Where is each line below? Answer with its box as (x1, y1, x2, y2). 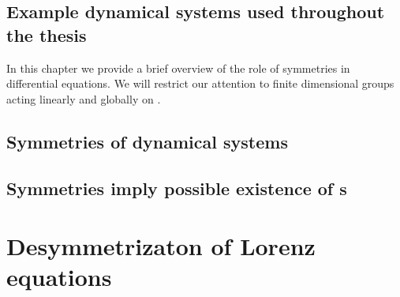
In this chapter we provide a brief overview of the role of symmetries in (6, 59, 350, 76)
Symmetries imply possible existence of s (6, 175, 347, 200)
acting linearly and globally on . (6, 90, 161, 107)
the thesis (6, 22, 87, 47)
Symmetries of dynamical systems (6, 129, 288, 153)
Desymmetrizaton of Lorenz (6, 230, 316, 262)
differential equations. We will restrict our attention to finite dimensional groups (6, 75, 394, 92)
